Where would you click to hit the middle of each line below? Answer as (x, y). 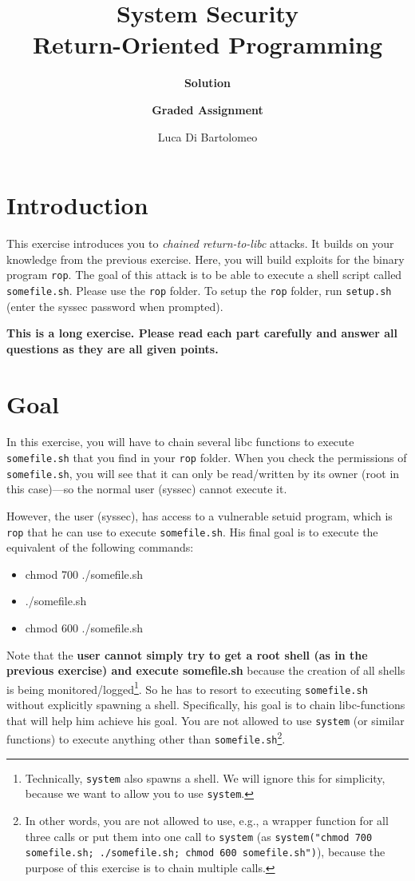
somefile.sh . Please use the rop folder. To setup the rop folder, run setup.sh (199, 290)
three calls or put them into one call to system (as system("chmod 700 (199, 836)
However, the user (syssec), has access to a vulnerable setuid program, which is (200, 515)
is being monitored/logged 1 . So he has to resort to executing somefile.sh (187, 688)
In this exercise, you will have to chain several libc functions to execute (180, 442)
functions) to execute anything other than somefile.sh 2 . (146, 737)
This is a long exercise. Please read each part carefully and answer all (202, 333)
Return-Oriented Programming (207, 44)
